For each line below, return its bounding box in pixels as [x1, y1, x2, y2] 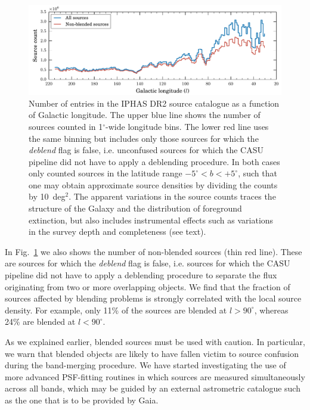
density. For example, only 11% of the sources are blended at [5, 303, 227, 316]
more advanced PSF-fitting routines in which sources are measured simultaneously [5, 370, 305, 383]
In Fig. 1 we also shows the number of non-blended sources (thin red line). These [5, 245, 302, 257]
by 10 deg [29, 190, 66, 203]
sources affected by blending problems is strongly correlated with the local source [5, 292, 302, 305]
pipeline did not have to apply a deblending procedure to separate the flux [5, 269, 277, 281]
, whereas [254, 303, 289, 316]
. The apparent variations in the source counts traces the [69, 190, 276, 203]
